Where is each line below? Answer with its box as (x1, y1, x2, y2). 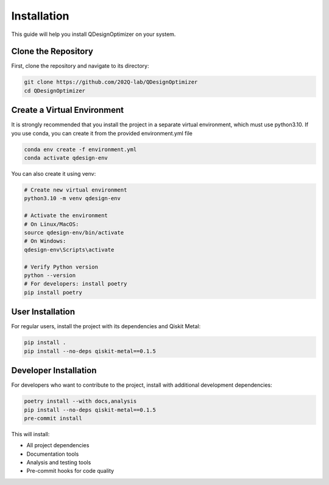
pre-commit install (24, 415, 82, 422)
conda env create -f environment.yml (24, 146, 137, 153)
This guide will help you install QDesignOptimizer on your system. (11, 31, 176, 38)
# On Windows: (24, 238, 66, 245)
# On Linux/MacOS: (24, 220, 79, 228)
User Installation (11, 307, 76, 317)
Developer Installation (11, 365, 97, 376)
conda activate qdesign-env (24, 154, 108, 162)
